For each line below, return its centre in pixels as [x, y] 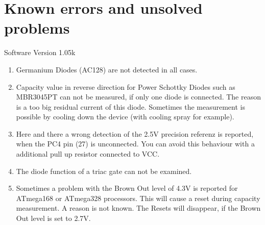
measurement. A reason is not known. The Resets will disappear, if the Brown [138, 208]
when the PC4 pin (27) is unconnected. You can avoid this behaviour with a [135, 144]
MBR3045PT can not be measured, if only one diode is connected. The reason [139, 97]
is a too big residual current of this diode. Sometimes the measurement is [130, 106]
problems [37, 28]
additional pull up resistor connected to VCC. [88, 154]
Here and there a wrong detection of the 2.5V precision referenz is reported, [135, 133]
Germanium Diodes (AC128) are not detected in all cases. [107, 69]
